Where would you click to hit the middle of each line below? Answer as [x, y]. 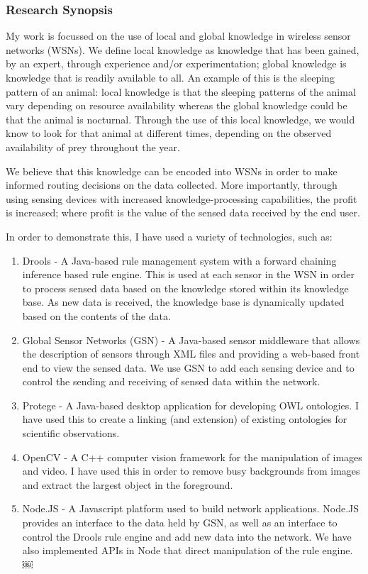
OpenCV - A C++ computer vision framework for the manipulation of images [192, 457]
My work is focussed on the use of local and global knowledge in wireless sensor [178, 36]
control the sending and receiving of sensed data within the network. [171, 381]
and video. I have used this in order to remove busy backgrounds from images [191, 471]
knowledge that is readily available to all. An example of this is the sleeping [170, 77]
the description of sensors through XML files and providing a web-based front [191, 354]
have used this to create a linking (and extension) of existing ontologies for [185, 419]
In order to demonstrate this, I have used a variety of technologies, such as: [169, 236]
